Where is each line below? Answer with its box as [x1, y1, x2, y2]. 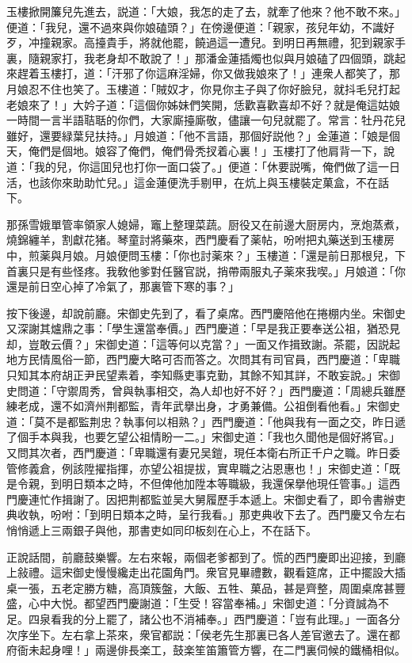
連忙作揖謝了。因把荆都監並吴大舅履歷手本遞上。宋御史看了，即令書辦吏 [28, 490, 406, 507]
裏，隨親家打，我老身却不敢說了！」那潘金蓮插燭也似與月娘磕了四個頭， [6, 49, 383, 66]
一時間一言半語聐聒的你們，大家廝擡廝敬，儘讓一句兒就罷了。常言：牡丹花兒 [6, 112, 406, 128]
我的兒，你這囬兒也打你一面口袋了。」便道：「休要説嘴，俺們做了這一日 [33, 158, 400, 174]
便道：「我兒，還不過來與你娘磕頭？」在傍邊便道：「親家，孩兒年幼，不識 [6, 18, 383, 35]
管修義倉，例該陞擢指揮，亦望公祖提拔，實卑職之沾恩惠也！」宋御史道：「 [6, 459, 389, 476]
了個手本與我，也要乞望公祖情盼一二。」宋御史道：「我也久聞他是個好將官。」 [6, 429, 400, 445]
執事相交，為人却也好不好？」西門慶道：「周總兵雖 [133, 382, 395, 398]
